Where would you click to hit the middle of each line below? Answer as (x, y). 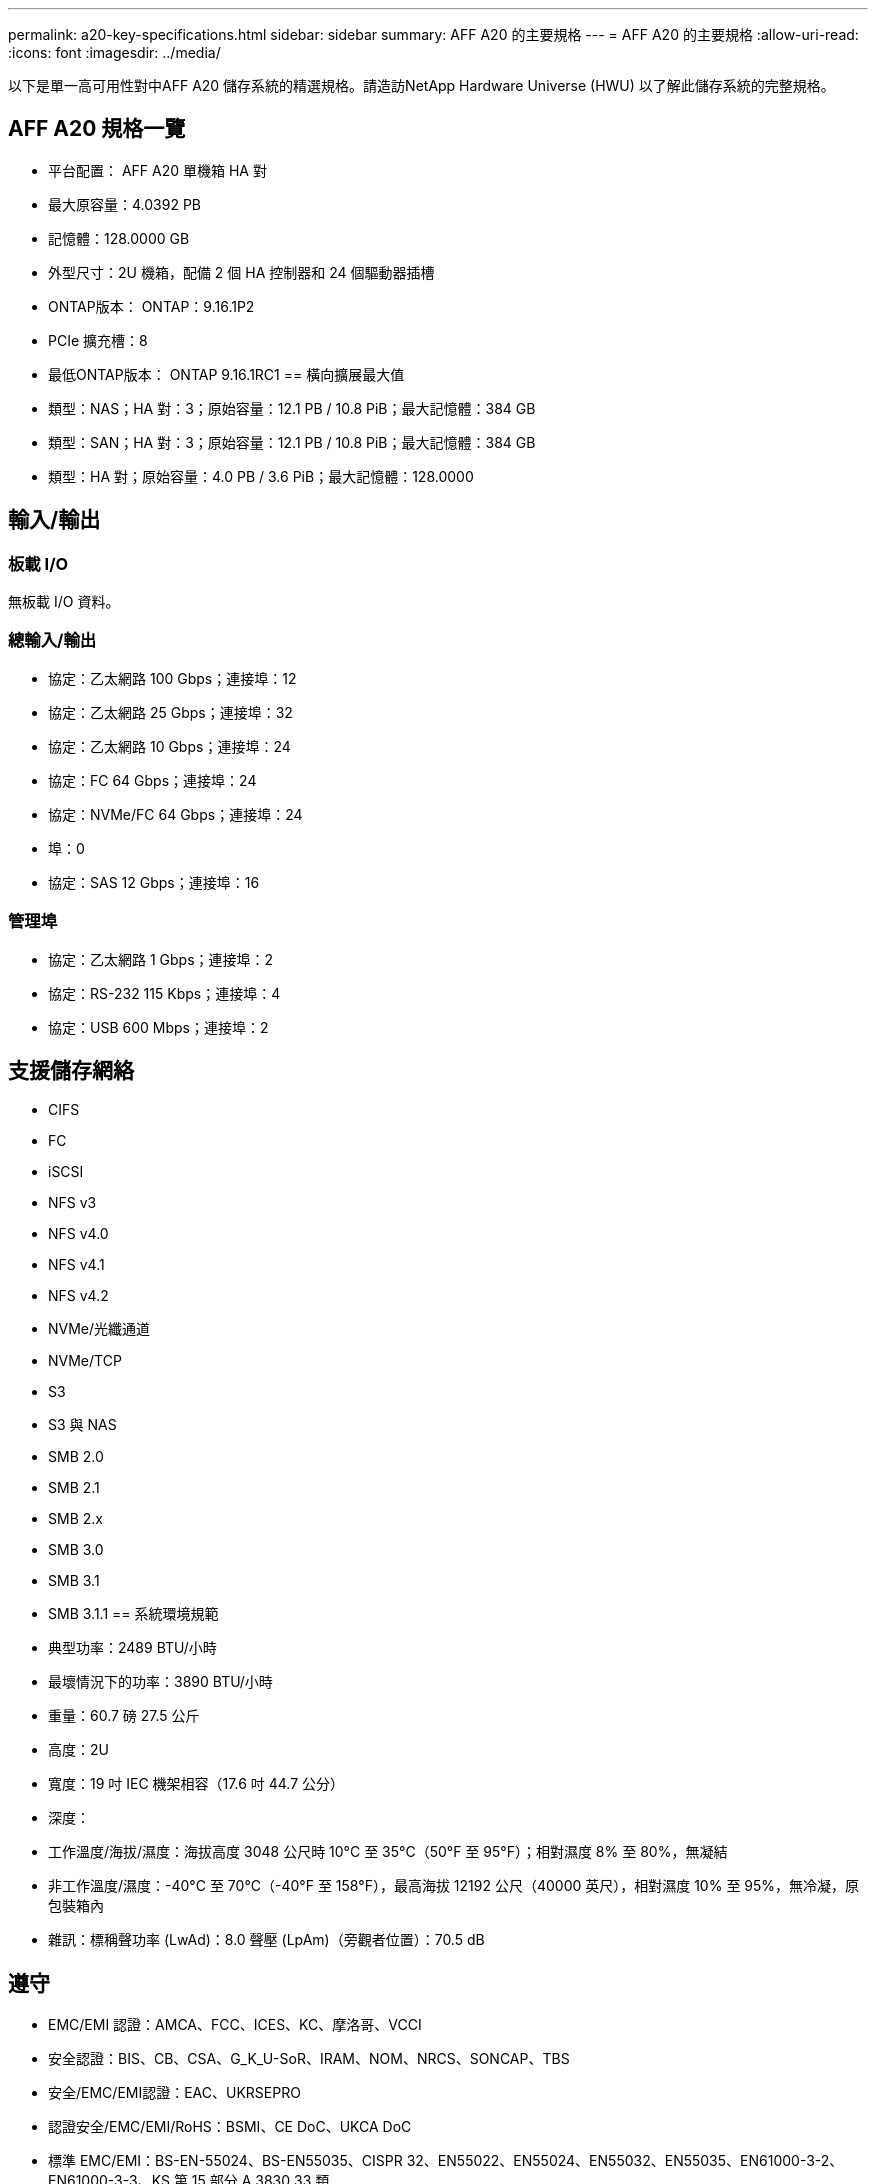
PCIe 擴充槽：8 (98, 340)
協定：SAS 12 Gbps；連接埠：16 (154, 882)
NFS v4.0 (78, 1234)
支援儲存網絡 (71, 1070)
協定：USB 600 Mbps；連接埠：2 (158, 1027)
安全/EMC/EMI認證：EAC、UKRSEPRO (174, 2093)
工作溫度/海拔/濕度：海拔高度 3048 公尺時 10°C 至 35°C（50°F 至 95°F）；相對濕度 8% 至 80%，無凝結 (388, 1852)
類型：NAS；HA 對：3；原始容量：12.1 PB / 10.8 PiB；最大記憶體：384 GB (292, 408)
